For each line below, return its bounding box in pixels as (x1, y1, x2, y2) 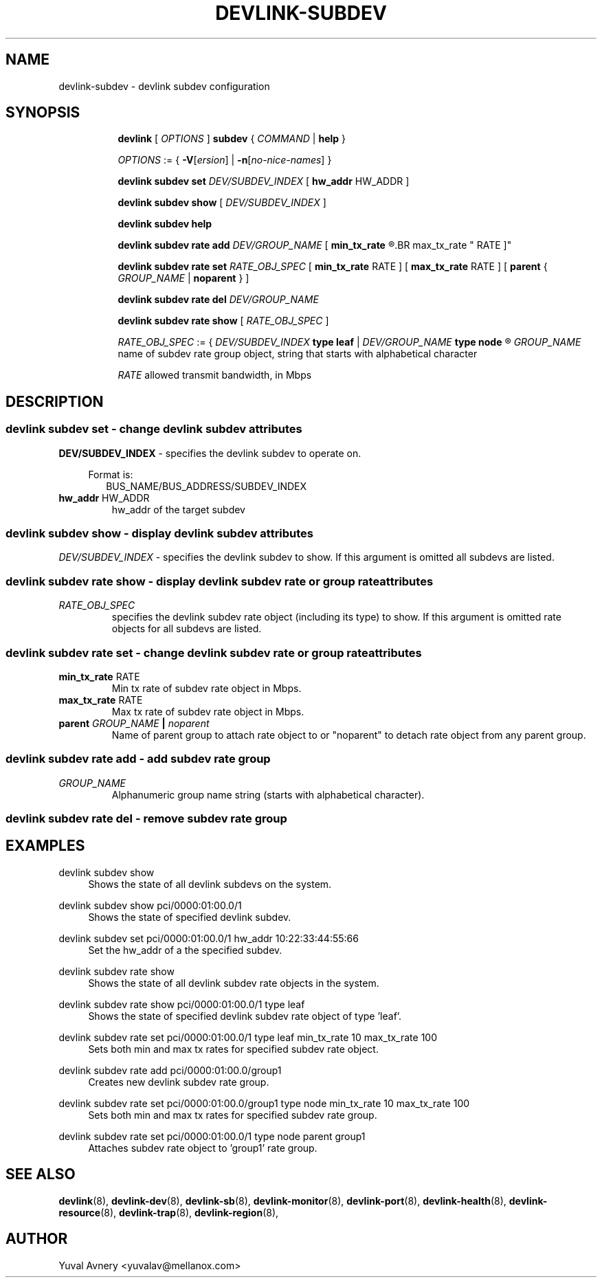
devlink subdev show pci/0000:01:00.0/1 (58, 899, 242, 911)
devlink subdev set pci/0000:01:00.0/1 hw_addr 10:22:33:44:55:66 (58, 932, 359, 944)
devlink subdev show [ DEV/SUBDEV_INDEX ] (118, 197, 326, 209)
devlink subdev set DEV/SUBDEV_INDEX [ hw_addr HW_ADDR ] (118, 175, 410, 188)
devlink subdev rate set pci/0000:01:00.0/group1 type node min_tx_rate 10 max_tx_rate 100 (58, 1097, 470, 1109)
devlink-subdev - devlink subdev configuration (58, 80, 270, 92)
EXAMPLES (5, 837, 85, 855)
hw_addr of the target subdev (111, 503, 245, 515)
